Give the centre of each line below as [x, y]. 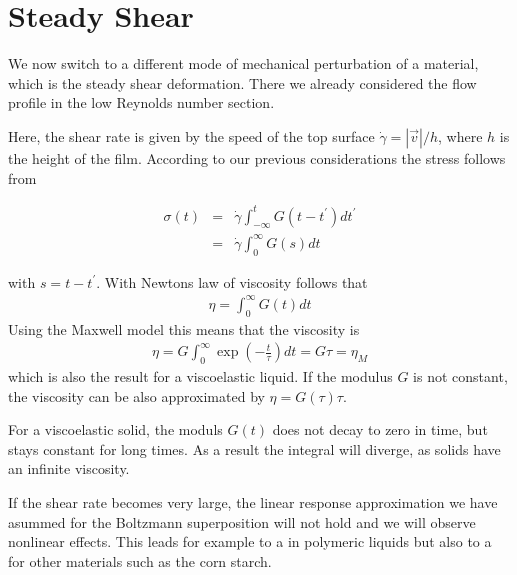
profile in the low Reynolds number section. [141, 102]
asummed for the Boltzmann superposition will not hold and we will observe [242, 521]
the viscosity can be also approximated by [136, 395]
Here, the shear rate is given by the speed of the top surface [191, 135]
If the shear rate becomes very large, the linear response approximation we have [253, 502]
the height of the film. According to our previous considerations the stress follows [257, 157]
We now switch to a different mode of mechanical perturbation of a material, [243, 63]
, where [460, 135]
